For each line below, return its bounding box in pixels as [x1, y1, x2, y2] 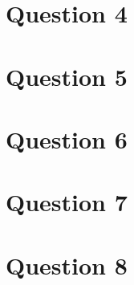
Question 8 [6, 248, 128, 281]
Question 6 [6, 122, 128, 155]
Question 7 [6, 185, 128, 218]
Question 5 [6, 59, 128, 92]
